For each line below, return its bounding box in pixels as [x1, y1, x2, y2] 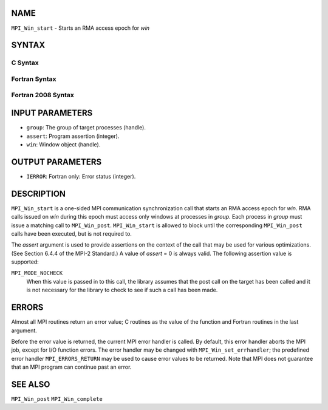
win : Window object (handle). [26, 140, 101, 148]
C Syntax [11, 58, 39, 67]
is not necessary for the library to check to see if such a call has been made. [26, 286, 218, 294]
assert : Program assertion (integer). [26, 132, 120, 140]
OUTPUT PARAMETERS [11, 157, 102, 167]
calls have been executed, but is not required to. [11, 230, 132, 237]
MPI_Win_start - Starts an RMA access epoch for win [11, 24, 150, 32]
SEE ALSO [11, 379, 50, 389]
